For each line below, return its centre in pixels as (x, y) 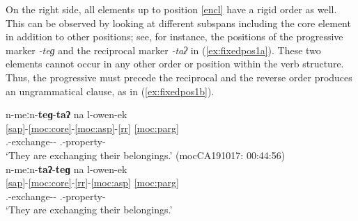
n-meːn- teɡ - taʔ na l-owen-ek (67, 114)
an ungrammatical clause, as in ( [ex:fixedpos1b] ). (110, 91)
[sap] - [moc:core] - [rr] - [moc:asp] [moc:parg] (92, 182)
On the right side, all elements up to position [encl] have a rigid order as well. (171, 9)
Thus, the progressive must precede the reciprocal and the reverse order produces (179, 77)
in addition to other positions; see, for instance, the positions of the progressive (174, 36)
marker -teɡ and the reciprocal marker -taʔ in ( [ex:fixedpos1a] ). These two (163, 50)
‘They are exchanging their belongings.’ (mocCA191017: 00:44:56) (146, 155)
